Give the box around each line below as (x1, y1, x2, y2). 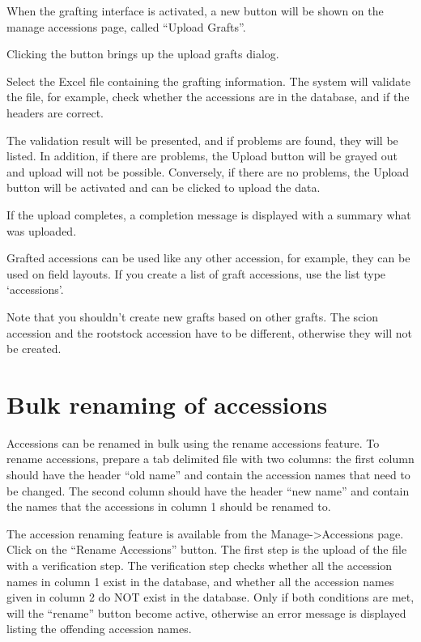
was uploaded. (6, 222, 77, 239)
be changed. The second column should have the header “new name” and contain (6, 482, 410, 499)
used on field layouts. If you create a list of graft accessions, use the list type (6, 265, 386, 282)
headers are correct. (6, 104, 104, 121)
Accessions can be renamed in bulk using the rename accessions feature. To (6, 434, 380, 451)
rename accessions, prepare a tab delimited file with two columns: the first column (6, 450, 415, 467)
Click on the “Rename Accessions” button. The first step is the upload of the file (6, 541, 407, 558)
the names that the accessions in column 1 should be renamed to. (6, 498, 331, 515)
